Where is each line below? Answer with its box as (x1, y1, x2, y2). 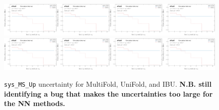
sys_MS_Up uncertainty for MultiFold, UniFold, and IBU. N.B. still (4, 79, 212, 89)
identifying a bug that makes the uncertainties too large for (4, 88, 213, 99)
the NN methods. (4, 98, 65, 109)
